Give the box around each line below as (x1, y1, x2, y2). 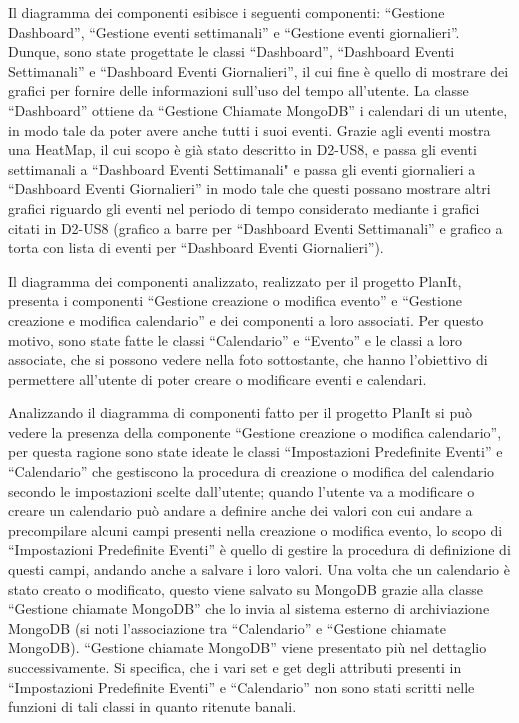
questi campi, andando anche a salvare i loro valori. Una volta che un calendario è (8, 559, 510, 580)
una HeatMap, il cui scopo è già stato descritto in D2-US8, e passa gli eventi (8, 139, 477, 160)
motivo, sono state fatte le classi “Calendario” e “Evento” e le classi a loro (8, 329, 463, 350)
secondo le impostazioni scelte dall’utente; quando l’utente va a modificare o (8, 480, 475, 501)
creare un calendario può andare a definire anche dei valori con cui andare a (8, 500, 473, 521)
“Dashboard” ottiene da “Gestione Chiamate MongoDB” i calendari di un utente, (8, 99, 508, 120)
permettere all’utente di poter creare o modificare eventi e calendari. (8, 368, 427, 389)
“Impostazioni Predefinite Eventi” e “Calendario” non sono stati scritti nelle (8, 676, 475, 697)
